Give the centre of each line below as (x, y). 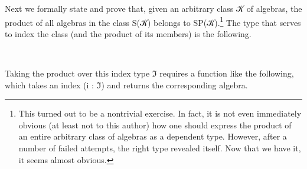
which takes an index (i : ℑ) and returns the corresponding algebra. (126, 84)
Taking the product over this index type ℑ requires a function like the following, (149, 73)
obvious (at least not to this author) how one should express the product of (155, 125)
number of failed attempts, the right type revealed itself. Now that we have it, (160, 148)
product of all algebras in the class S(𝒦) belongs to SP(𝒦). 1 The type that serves (153, 21)
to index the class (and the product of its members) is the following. (128, 33)
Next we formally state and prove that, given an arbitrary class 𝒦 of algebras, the (153, 8)
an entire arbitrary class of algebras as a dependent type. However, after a (153, 136)
